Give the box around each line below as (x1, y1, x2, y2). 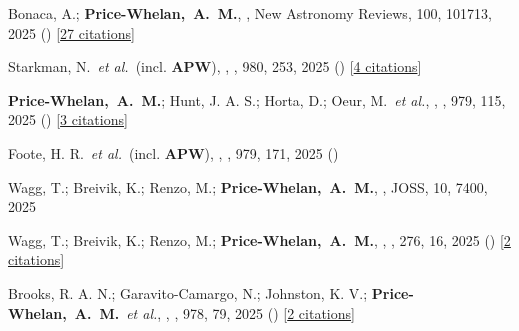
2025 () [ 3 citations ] (8, 109, 128, 130)
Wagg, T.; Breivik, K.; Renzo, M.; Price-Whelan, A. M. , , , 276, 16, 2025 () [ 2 (8, 229, 511, 250)
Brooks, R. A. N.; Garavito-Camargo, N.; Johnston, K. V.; (8, 282, 368, 303)
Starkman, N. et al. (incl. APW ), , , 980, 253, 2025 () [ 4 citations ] (8, 56, 422, 77)
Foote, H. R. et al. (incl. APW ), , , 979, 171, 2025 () (8, 142, 339, 163)
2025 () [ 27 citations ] (8, 22, 135, 43)
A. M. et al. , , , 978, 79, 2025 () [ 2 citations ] (74, 302, 355, 323)
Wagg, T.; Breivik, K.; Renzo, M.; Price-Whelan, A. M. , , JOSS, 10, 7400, (8, 176, 488, 197)
